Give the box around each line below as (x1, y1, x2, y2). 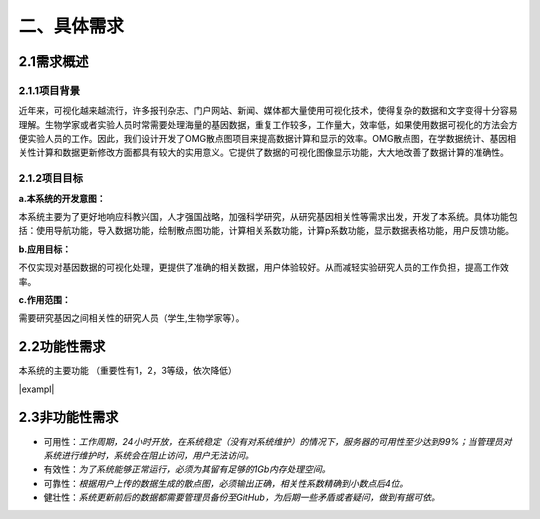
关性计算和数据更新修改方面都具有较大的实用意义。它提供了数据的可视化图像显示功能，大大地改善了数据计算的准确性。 (18, 146, 509, 159)
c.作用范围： (18, 293, 71, 305)
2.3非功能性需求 (18, 409, 119, 426)
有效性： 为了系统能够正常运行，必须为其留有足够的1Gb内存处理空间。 (43, 463, 331, 475)
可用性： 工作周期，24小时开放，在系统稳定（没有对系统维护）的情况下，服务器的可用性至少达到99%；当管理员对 (43, 435, 512, 447)
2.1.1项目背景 (18, 83, 80, 97)
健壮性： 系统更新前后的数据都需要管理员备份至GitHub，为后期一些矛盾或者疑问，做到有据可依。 (43, 491, 440, 504)
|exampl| (18, 383, 55, 395)
